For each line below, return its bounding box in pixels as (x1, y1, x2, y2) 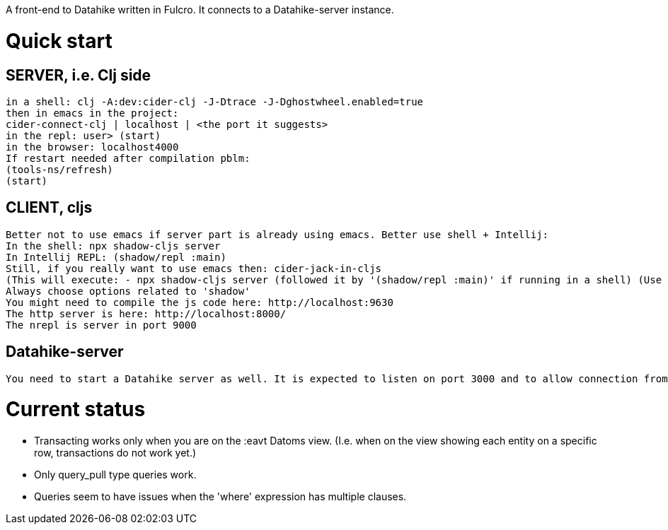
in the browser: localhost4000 (6, 141, 179, 153)
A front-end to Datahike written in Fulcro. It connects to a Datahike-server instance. (6, 4, 394, 16)
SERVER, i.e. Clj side (6, 66, 151, 84)
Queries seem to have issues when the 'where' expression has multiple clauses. (34, 490, 407, 503)
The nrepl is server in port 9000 (6, 319, 197, 331)
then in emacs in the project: (6, 107, 179, 119)
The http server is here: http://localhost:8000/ (6, 307, 287, 319)
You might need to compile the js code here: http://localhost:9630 (6, 296, 393, 308)
